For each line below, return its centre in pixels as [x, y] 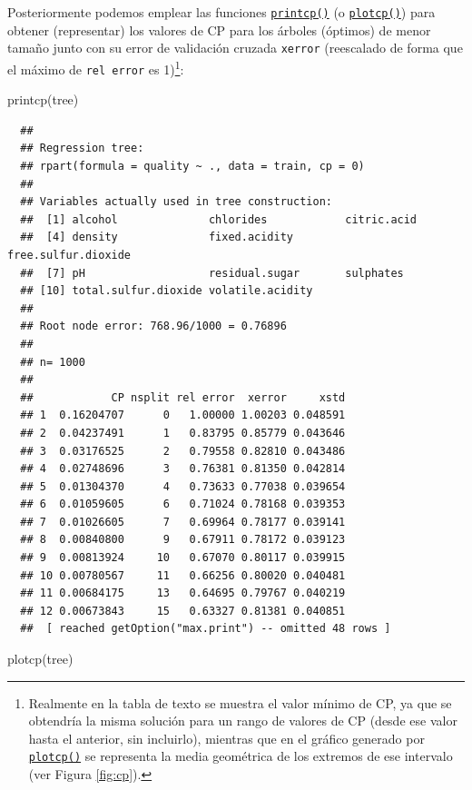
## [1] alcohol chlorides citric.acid [219, 219]
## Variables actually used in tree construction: [176, 202]
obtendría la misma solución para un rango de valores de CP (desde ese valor [243, 721]
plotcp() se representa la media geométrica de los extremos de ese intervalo [241, 756]
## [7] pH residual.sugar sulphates [212, 273]
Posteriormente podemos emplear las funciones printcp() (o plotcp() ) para [221, 12]
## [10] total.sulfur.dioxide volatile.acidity [167, 291]
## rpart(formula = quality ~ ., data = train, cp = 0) [192, 166]
